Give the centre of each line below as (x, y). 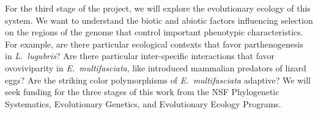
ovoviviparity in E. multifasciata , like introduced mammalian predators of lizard (156, 67)
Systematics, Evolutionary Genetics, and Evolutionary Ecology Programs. (143, 103)
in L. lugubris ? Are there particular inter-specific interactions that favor (140, 56)
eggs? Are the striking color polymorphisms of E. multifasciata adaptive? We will (158, 80)
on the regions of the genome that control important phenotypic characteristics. (154, 32)
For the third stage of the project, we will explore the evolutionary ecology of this (158, 8)
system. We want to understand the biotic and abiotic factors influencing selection (159, 20)
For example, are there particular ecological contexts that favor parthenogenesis (154, 44)
